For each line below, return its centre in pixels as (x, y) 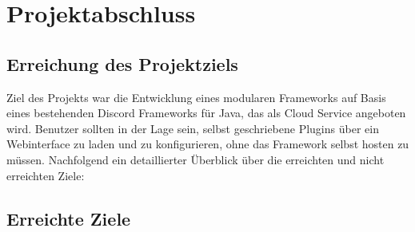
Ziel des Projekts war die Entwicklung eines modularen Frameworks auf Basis (196, 97)
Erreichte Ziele (69, 218)
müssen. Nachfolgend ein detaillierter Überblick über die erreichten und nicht (196, 159)
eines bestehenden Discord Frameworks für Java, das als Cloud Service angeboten (206, 113)
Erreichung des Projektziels (122, 63)
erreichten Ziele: (46, 175)
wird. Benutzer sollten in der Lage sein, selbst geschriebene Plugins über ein (193, 128)
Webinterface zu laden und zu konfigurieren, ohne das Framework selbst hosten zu (208, 144)
